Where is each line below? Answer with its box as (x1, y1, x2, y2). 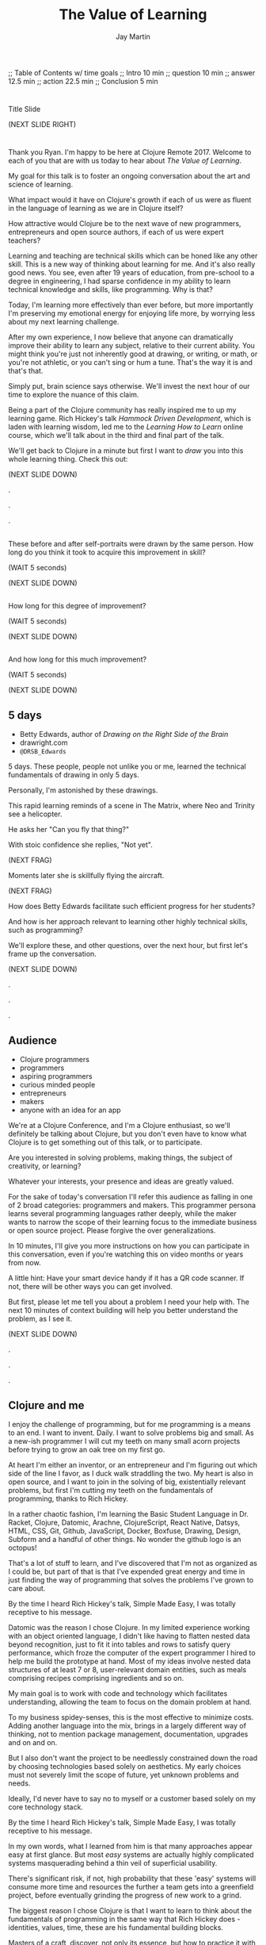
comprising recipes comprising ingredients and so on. (8, 1673, 184, 1682)
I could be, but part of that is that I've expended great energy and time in (8, 1567, 245, 1576)
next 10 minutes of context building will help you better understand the (8, 1306, 238, 1315)
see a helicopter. (8, 809, 63, 819)
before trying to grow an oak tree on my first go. (8, 1444, 165, 1454)
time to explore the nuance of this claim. (8, 390, 139, 400)
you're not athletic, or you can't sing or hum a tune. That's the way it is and (8, 358, 253, 367)
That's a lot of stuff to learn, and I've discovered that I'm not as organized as (8, 1558, 257, 1567)
